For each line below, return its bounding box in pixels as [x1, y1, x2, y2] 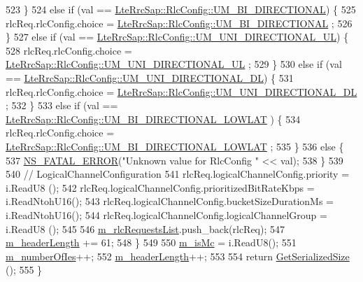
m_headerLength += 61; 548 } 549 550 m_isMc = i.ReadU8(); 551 [6, 235, 297, 250]
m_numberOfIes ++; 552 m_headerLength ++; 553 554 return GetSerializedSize [6, 248, 350, 263]
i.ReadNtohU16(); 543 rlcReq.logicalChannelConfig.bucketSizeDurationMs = [6, 194, 334, 209]
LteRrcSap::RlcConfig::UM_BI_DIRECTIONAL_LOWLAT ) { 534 [6, 111, 301, 126]
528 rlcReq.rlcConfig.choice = [6, 43, 132, 57]
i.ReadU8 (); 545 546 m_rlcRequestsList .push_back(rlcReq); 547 [6, 221, 285, 236]
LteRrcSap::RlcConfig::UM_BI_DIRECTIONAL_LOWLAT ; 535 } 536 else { [6, 139, 344, 153]
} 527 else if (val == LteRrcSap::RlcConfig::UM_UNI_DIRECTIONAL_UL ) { [6, 29, 349, 44]
